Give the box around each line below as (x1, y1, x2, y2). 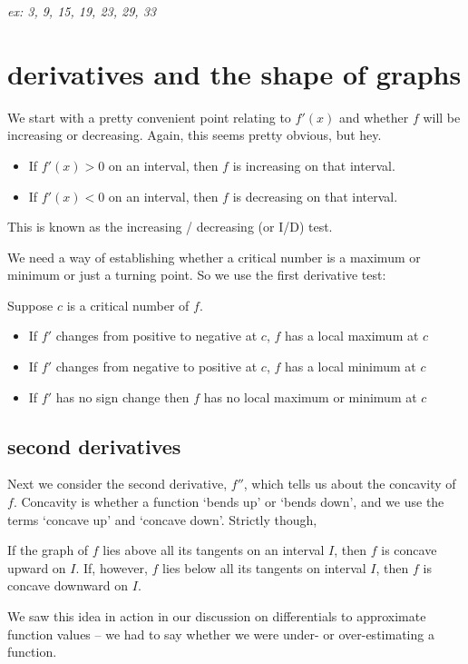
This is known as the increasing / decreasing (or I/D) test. (7, 217, 333, 236)
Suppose (7, 295, 54, 314)
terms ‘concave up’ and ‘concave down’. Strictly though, (7, 510, 317, 529)
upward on (7, 558, 66, 577)
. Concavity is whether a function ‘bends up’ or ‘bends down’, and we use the (13, 492, 444, 511)
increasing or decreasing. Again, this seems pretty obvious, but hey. (7, 125, 382, 144)
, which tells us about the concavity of (243, 474, 456, 493)
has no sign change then (55, 387, 190, 406)
